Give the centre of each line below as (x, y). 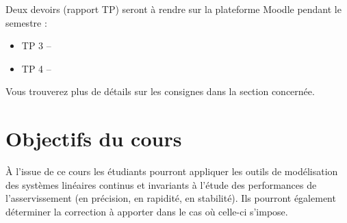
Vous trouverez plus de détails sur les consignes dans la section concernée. (160, 91)
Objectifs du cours (94, 139)
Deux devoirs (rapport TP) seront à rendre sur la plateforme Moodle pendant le (173, 9)
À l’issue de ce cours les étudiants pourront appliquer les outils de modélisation (172, 171)
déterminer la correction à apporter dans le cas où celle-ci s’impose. (147, 211)
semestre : (26, 22)
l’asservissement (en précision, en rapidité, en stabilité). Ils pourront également (171, 198)
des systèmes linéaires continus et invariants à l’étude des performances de (161, 184)
